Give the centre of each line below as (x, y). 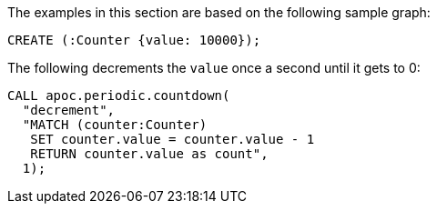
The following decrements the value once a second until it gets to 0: (214, 68)
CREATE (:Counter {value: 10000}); (134, 40)
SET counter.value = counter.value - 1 (173, 139)
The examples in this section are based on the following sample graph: (219, 12)
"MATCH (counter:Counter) (115, 125)
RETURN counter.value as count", (149, 154)
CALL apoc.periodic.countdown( (119, 95)
